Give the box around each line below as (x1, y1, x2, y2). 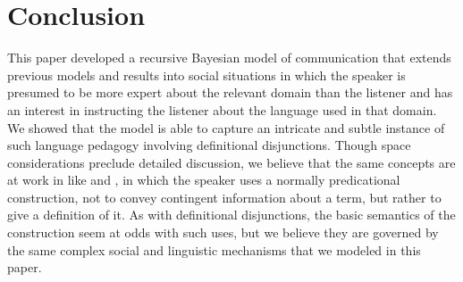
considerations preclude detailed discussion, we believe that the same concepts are (7, 153, 456, 171)
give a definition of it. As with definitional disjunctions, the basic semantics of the (7, 205, 456, 224)
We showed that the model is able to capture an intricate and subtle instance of (7, 118, 445, 137)
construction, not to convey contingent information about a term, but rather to (7, 187, 442, 206)
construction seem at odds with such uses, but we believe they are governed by (7, 223, 439, 242)
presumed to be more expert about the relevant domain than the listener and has (7, 83, 453, 102)
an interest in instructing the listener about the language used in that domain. (7, 100, 437, 119)
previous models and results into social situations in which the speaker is (7, 65, 406, 84)
